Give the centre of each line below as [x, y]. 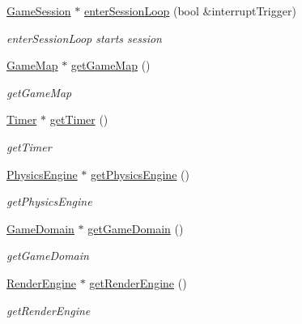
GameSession [39, 11]
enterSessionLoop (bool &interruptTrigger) [190, 11]
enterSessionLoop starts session [84, 38]
